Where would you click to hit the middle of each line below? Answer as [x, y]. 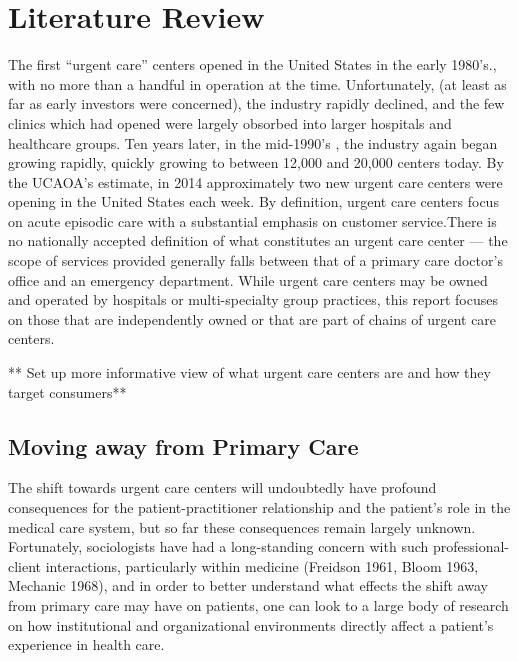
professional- [470, 546]
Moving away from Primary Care [183, 445]
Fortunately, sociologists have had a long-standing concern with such [218, 546]
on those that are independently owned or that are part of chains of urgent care [252, 318]
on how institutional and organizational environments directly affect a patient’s [251, 624]
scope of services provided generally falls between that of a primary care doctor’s [255, 260]
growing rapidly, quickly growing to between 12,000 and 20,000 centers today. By [256, 162]
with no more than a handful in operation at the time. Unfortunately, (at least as [257, 83]
